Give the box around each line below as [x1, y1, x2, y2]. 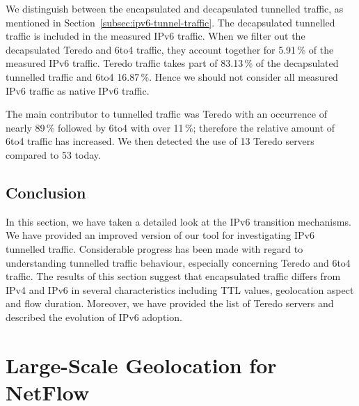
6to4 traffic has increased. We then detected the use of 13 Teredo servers [6, 134, 314, 148]
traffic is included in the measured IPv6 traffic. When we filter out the [6, 29, 305, 43]
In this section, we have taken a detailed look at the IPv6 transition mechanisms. [6, 214, 351, 228]
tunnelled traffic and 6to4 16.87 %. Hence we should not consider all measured [6, 69, 338, 84]
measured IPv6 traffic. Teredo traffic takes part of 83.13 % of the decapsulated [6, 56, 339, 70]
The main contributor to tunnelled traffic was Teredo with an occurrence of [6, 107, 327, 121]
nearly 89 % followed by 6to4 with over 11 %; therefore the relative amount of [6, 120, 335, 134]
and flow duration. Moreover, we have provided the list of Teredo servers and [6, 296, 334, 311]
